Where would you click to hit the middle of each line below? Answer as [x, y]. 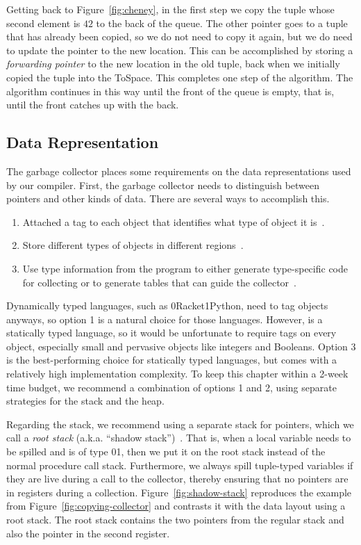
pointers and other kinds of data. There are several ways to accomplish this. [168, 198]
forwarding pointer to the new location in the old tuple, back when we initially [173, 64]
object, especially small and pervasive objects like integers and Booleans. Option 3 [181, 346]
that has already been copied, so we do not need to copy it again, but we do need [179, 36]
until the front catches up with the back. [93, 105]
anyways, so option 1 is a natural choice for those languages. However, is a [165, 319]
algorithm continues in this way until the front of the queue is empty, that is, [170, 91]
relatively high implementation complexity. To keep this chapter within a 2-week [177, 374]
